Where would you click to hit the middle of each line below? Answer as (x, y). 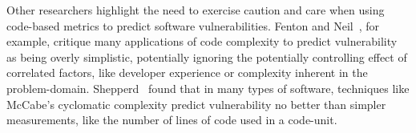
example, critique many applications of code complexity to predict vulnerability (202, 41)
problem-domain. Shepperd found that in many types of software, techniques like (208, 88)
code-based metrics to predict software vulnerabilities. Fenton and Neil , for (193, 25)
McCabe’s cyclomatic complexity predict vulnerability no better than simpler (196, 104)
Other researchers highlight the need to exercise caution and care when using (196, 10)
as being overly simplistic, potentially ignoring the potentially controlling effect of (207, 56)
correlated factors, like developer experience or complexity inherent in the (187, 73)
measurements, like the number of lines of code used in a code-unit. (172, 120)
